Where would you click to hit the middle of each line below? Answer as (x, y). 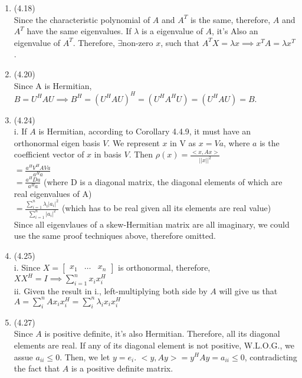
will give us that (248, 290)
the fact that (37, 368)
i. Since (27, 267)
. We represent (134, 142)
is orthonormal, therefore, (164, 267)
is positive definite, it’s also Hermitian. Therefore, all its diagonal (162, 333)
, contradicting (271, 356)
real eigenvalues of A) (53, 193)
